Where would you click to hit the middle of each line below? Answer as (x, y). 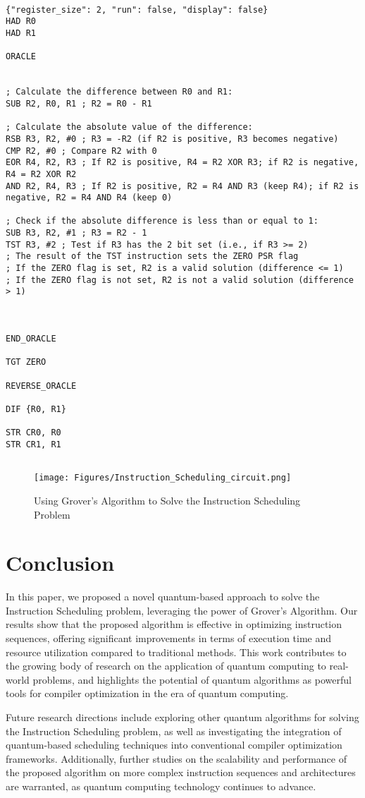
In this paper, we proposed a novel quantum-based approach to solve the (163, 597)
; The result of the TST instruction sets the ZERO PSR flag (152, 256)
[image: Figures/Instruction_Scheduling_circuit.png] (163, 478)
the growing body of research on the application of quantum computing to (166, 666)
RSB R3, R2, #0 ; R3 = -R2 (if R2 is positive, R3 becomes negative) (172, 139)
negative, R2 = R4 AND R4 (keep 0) (89, 198)
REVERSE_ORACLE (41, 386)
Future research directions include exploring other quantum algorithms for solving (182, 717)
